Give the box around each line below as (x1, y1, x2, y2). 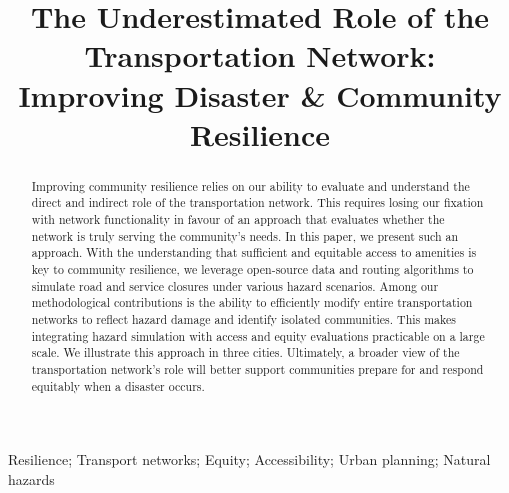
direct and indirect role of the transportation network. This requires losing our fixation (31, 194, 484, 211)
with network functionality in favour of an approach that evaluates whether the (31, 211, 445, 228)
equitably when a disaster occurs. (31, 377, 205, 394)
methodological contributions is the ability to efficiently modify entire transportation (31, 294, 473, 311)
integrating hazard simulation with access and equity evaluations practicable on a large (31, 327, 485, 344)
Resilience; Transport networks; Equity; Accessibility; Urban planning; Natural (8, 449, 491, 470)
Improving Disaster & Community (18, 74, 502, 115)
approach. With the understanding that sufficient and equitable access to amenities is (31, 244, 477, 261)
